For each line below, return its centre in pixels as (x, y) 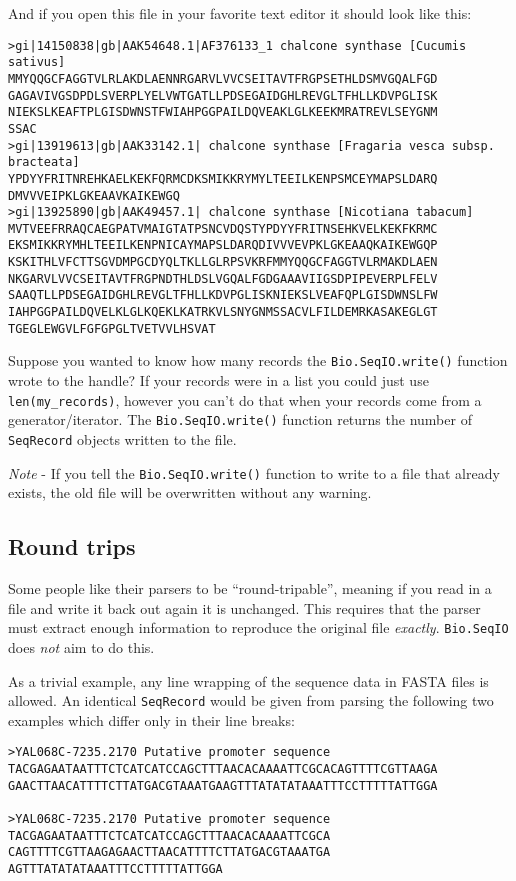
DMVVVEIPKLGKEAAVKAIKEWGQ (94, 195)
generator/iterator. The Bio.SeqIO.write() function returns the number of (240, 419)
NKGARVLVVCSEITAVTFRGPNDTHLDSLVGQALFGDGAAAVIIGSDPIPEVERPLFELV (223, 278)
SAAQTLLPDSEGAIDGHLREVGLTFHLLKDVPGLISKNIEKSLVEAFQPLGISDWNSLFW (223, 295)
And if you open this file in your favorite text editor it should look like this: (240, 13)
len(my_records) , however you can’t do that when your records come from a (245, 399)
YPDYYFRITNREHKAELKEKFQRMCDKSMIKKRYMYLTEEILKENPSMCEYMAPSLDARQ (223, 178)
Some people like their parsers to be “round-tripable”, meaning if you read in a (250, 588)
